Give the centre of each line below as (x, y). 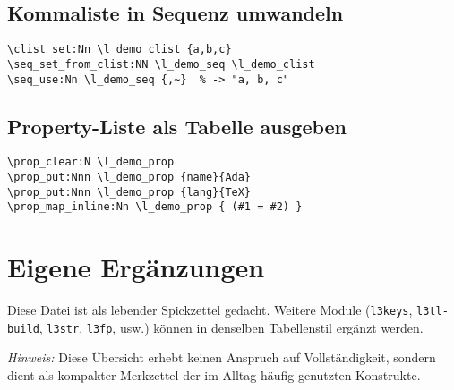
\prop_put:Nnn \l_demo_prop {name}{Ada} (129, 178)
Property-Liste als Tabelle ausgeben (177, 126)
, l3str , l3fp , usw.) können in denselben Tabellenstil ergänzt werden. (231, 327)
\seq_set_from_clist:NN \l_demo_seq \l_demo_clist (161, 64)
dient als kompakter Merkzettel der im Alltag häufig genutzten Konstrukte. (214, 375)
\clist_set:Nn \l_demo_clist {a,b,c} (120, 50)
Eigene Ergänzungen (136, 267)
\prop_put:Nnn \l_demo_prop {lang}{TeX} (129, 192)
